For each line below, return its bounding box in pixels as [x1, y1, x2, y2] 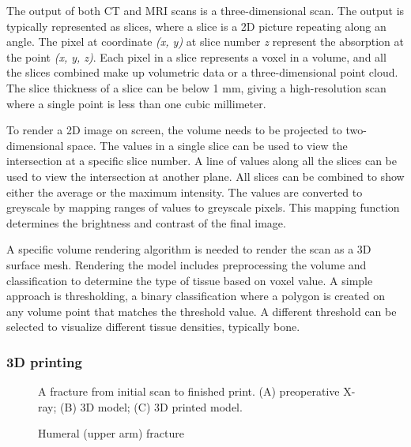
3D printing [6, 351, 82, 371]
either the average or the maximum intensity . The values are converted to [6, 183, 363, 200]
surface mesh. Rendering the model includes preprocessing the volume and [6, 256, 367, 272]
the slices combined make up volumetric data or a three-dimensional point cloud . [6, 64, 398, 81]
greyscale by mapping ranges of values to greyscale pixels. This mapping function [6, 199, 400, 216]
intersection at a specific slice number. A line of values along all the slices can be [6, 152, 397, 169]
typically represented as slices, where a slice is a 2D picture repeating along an [6, 17, 386, 34]
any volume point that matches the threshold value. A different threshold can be [6, 302, 397, 319]
